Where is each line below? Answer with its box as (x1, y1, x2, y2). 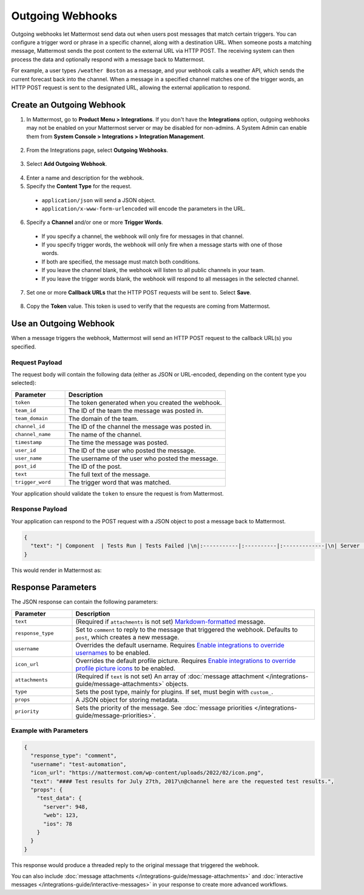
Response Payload (11, 505, 67, 513)
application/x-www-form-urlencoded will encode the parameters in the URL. (41, 205, 246, 212)
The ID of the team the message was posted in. (68, 406, 204, 415)
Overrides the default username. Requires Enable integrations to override (75, 641, 285, 649)
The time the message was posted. (68, 438, 169, 446)
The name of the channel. (68, 430, 142, 438)
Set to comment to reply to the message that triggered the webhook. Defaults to (75, 625, 298, 634)
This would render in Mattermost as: (11, 567, 102, 574)
